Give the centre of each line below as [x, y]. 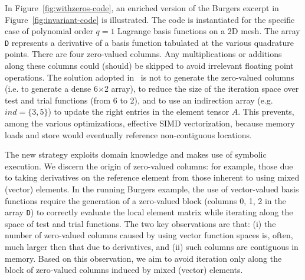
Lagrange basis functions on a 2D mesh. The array [209, 31]
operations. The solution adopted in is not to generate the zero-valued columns [150, 77]
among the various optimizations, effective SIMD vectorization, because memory [150, 123]
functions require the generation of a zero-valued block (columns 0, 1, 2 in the [145, 200]
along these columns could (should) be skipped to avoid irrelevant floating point [149, 66]
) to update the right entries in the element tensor [139, 111]
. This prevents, [266, 111]
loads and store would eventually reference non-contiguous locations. [128, 134]
